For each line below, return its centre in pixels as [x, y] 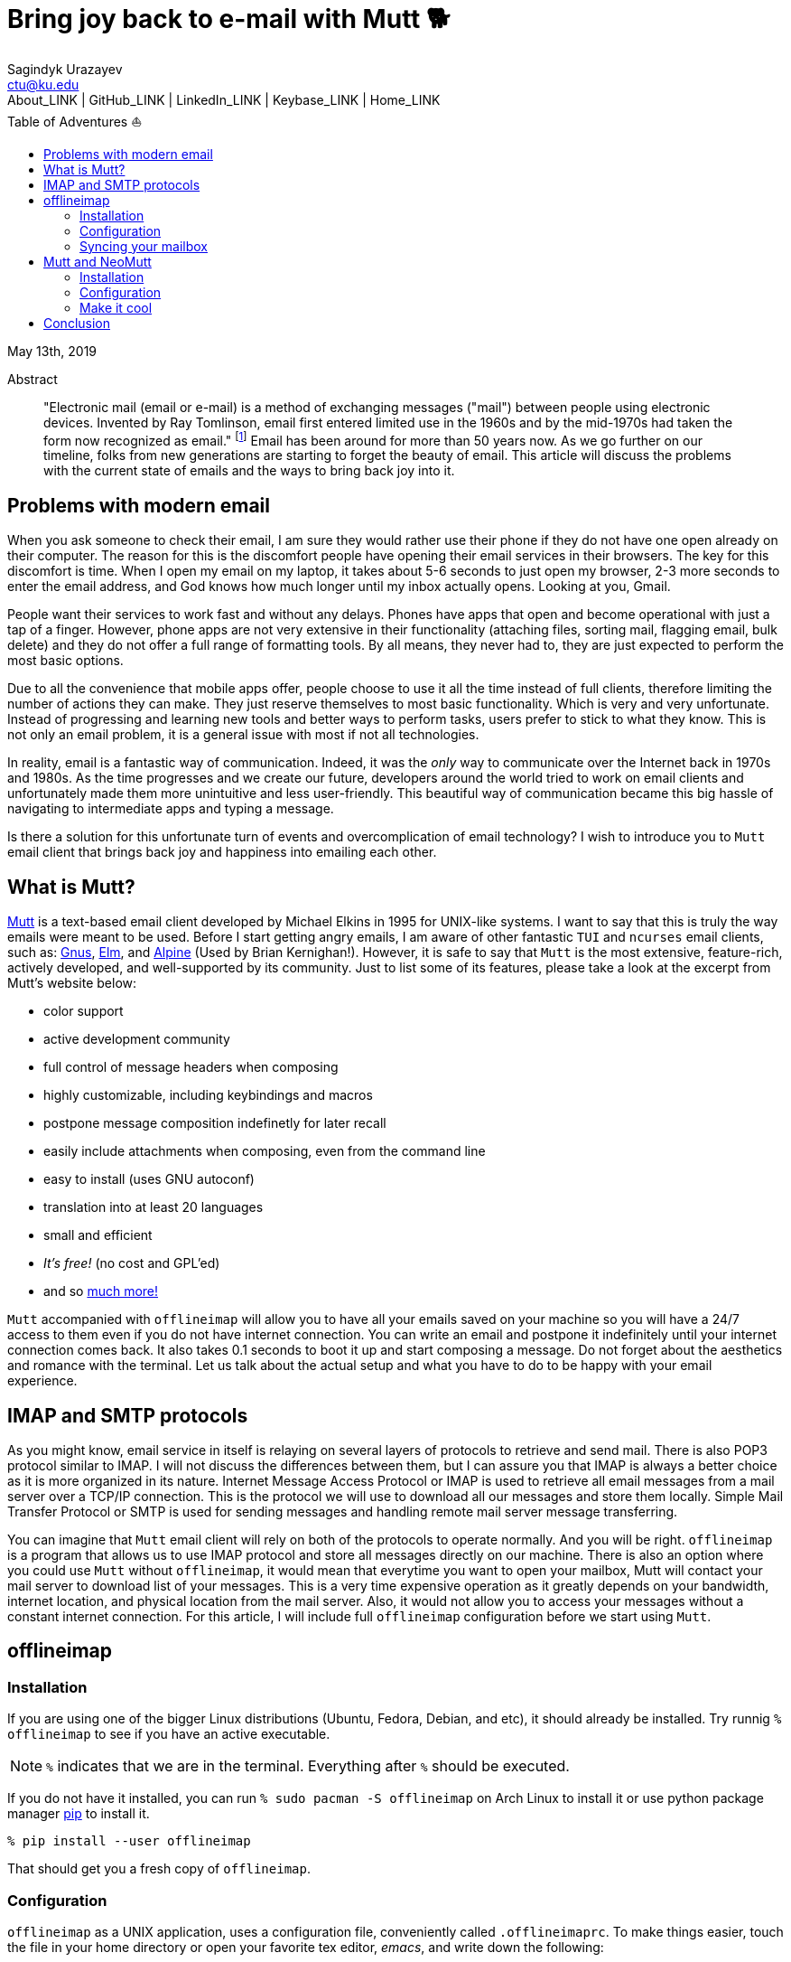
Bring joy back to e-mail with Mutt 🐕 [229, 19]
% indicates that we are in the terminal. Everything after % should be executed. [308, 1766]
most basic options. [65, 661]
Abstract [33, 379]
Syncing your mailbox [144, 246]
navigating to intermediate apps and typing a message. [171, 809]
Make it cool [116, 307]
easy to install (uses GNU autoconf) [149, 1179]
